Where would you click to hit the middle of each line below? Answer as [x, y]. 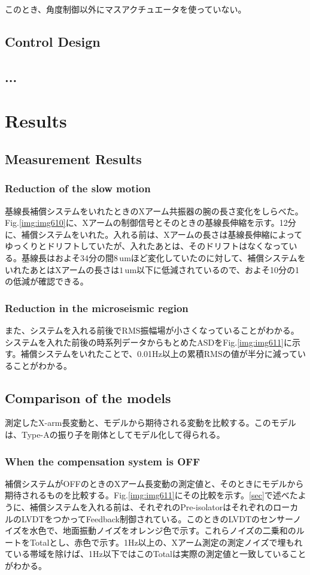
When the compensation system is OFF [103, 461]
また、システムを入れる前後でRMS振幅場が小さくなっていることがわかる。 [152, 330]
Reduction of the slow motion [78, 188]
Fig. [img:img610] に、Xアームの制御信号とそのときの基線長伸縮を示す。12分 [151, 223]
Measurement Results [73, 158]
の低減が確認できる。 [47, 281]
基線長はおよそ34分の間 [67, 257]
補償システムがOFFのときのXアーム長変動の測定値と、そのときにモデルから [154, 483]
